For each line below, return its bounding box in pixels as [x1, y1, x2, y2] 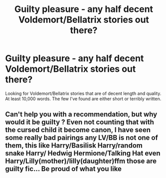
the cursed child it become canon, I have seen [5, 126, 151, 134]
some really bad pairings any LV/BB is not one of [5, 134, 159, 142]
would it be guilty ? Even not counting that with [5, 118, 155, 127]
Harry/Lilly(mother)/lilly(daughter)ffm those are [5, 157, 157, 166]
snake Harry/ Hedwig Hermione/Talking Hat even [5, 149, 161, 158]
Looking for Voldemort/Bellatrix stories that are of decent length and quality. [5, 90, 162, 96]
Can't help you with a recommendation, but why [5, 110, 158, 119]
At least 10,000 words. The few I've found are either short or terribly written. [5, 96, 162, 102]
